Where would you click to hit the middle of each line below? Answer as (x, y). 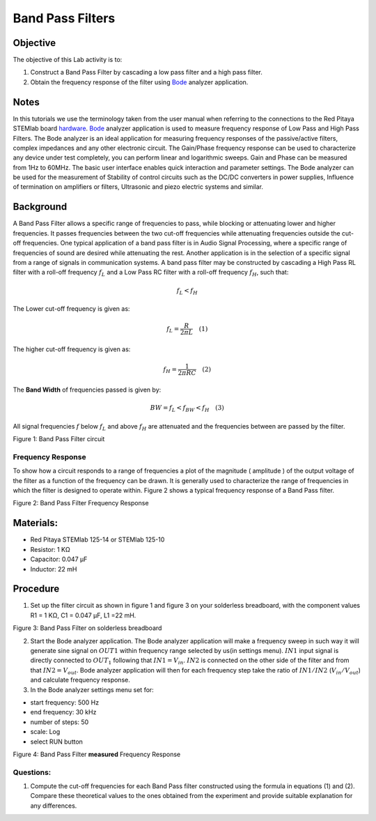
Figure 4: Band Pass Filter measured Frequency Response (97, 754)
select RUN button (57, 742)
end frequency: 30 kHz (63, 712)
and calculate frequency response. (80, 680)
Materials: (36, 523)
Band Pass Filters (64, 18)
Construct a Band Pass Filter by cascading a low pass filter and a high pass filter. (146, 72)
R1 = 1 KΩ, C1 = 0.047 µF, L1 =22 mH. (83, 615)
